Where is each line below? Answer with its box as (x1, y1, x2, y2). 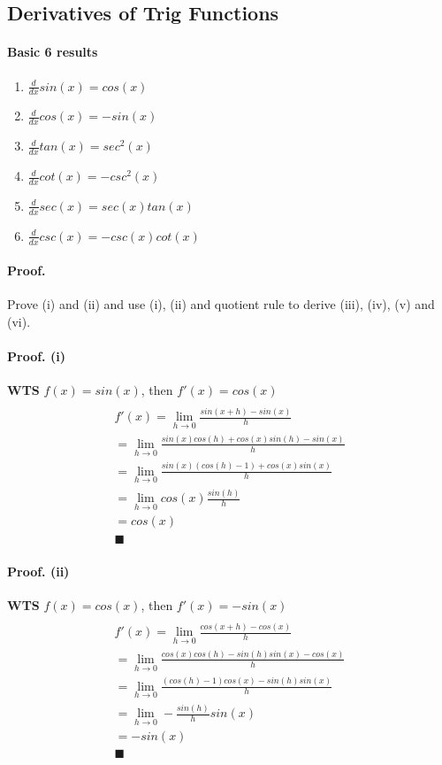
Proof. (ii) (7, 562, 70, 581)
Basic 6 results (7, 42, 98, 61)
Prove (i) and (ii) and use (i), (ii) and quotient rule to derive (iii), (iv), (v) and (7, 295, 435, 313)
